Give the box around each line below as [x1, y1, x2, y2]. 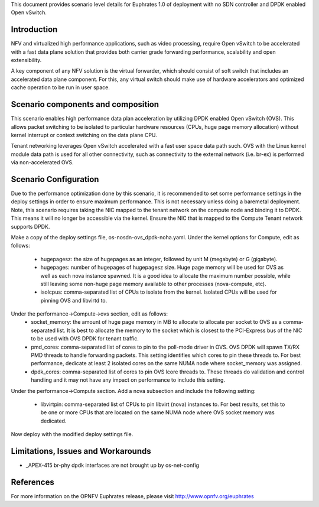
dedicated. [40, 417, 67, 424]
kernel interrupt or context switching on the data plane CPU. [11, 131, 158, 138]
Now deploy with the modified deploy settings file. [11, 431, 134, 438]
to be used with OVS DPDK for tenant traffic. [31, 335, 139, 342]
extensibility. [11, 57, 42, 64]
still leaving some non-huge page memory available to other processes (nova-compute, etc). [40, 280, 267, 287]
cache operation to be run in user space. [11, 84, 110, 91]
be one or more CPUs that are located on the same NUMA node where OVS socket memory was [40, 409, 275, 416]
